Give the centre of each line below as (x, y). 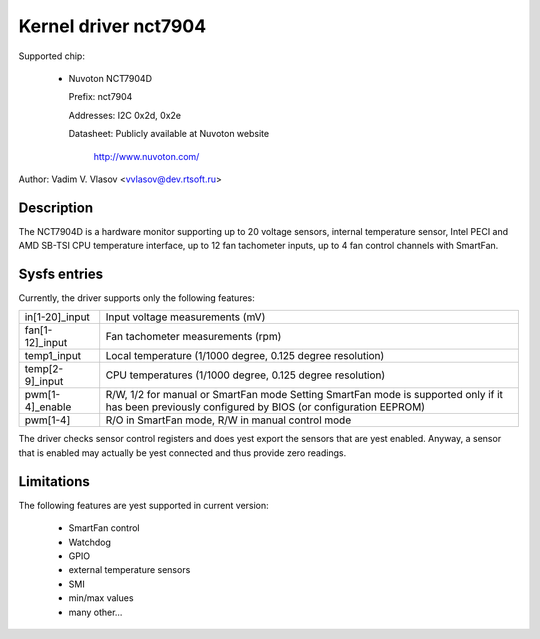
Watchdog (90, 542)
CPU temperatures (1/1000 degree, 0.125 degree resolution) (245, 375)
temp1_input (53, 356)
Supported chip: (51, 56)
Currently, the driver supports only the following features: (136, 298)
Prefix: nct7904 (100, 97)
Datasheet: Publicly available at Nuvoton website (169, 134)
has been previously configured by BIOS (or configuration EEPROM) (265, 407)
